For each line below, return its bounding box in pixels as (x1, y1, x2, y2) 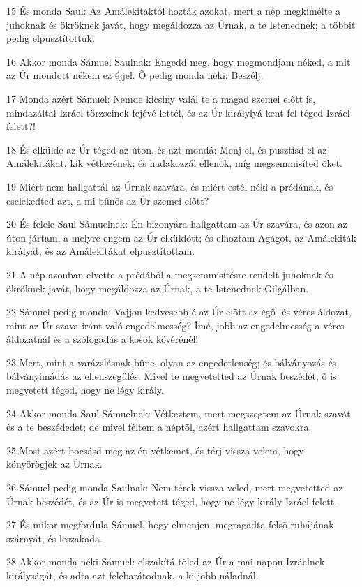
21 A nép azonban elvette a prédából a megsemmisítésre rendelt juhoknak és (6, 267, 333, 281)
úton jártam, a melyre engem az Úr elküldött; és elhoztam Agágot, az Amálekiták (6, 230, 356, 244)
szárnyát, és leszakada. (6, 530, 103, 545)
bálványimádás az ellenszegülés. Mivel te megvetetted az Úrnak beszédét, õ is (6, 369, 337, 383)
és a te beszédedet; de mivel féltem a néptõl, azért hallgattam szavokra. (6, 419, 312, 434)
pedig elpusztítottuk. (6, 31, 95, 45)
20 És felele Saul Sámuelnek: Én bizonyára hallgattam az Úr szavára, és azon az (6, 216, 347, 231)
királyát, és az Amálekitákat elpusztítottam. (6, 244, 195, 258)
